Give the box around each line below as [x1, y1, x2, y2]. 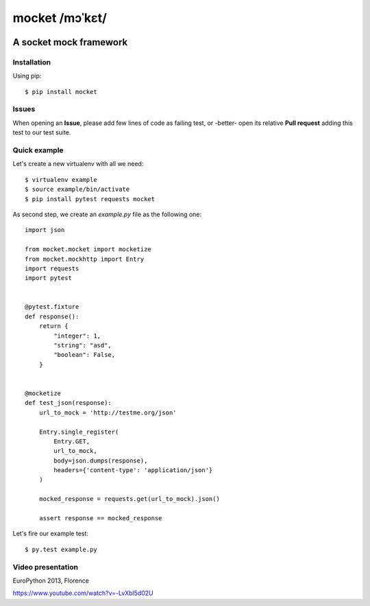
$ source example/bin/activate [25, 185, 130, 194]
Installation [12, 57, 51, 67]
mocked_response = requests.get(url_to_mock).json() [38, 495, 221, 503]
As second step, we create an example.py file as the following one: [12, 210, 202, 218]
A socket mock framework [12, 36, 128, 48]
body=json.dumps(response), [53, 456, 148, 465]
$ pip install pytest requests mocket [25, 195, 156, 202]
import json [25, 226, 65, 234]
